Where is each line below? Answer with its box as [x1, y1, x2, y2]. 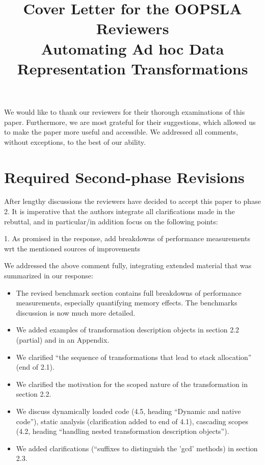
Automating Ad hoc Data [41, 38, 224, 59]
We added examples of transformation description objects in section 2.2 [16, 324, 240, 335]
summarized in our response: [4, 270, 93, 280]
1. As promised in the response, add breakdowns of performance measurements [4, 233, 250, 244]
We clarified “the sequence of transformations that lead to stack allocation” [16, 351, 252, 362]
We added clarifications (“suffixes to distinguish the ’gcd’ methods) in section [16, 443, 258, 453]
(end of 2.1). [16, 361, 55, 372]
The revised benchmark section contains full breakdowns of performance [16, 287, 242, 298]
